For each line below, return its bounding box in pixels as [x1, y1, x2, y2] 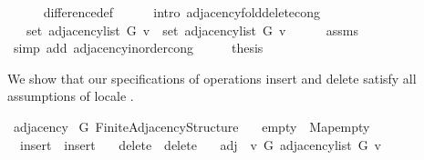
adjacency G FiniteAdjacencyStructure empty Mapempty [13, 116, 370, 135]
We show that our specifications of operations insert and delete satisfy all [7, 68, 417, 87]
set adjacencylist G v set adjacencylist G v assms [26, 20, 358, 39]
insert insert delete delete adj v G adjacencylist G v [19, 135, 382, 154]
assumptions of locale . [7, 86, 134, 105]
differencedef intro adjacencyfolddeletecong [43, 3, 321, 21]
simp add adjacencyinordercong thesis [13, 38, 264, 57]
